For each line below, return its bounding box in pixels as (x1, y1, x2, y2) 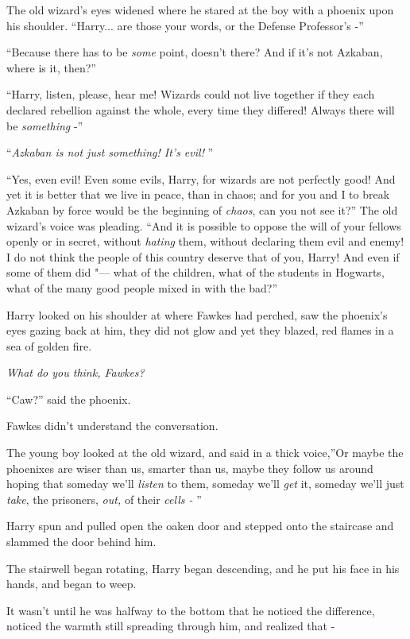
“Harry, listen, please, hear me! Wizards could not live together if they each (6, 86, 375, 103)
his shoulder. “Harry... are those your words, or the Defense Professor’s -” (6, 17, 364, 33)
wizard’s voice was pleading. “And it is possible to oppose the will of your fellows (6, 217, 401, 234)
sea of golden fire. (6, 337, 92, 354)
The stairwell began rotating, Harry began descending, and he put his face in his (6, 560, 400, 576)
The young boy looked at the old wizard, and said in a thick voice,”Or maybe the (6, 444, 404, 461)
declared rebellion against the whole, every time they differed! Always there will (6, 101, 395, 118)
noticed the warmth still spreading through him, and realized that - (6, 618, 335, 634)
